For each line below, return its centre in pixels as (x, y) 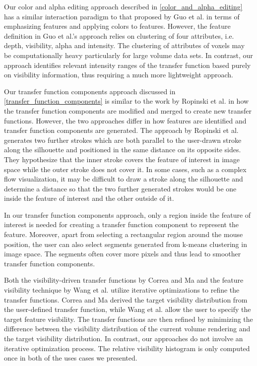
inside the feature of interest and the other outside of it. (89, 198)
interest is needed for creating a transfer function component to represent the (122, 224)
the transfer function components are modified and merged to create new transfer (128, 110)
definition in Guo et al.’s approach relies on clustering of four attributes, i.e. (119, 35)
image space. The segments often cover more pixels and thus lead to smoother (123, 254)
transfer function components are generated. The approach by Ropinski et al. (121, 130)
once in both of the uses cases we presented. (71, 358)
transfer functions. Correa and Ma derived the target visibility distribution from (126, 299)
